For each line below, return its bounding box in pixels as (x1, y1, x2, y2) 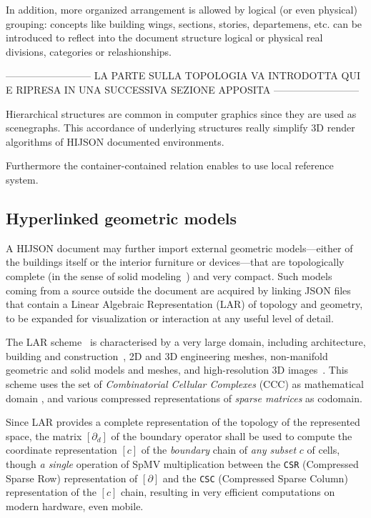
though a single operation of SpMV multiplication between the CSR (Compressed (6, 457, 359, 472)
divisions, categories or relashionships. (6, 44, 172, 59)
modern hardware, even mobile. (6, 498, 144, 513)
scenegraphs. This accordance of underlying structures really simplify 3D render (6, 120, 355, 135)
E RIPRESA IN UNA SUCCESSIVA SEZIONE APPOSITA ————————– (6, 81, 359, 96)
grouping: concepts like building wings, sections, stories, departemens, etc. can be (6, 16, 362, 31)
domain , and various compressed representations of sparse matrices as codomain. (6, 390, 362, 405)
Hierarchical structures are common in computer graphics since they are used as (6, 106, 357, 121)
